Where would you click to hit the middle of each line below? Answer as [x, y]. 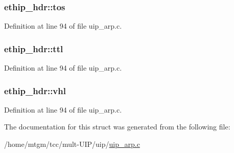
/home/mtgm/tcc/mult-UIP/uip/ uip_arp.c [72, 144]
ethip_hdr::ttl [34, 48]
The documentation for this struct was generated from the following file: [117, 127]
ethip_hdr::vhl [35, 90]
